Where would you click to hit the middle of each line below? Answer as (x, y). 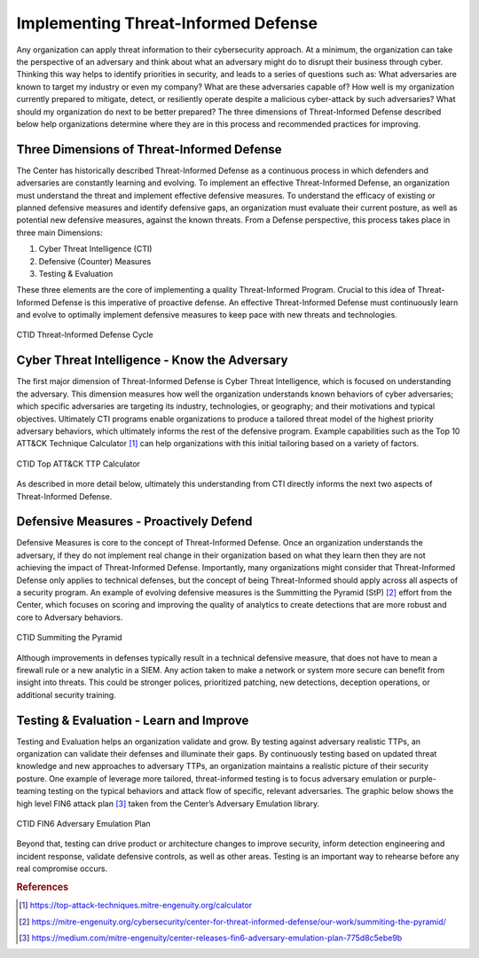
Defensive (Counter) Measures (95, 261)
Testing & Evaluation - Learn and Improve (133, 720)
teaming (31, 791)
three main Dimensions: (59, 232)
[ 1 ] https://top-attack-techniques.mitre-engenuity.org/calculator (136, 906)
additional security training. (67, 695)
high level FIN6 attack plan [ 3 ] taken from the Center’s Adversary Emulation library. (168, 804)
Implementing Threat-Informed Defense (167, 23)
